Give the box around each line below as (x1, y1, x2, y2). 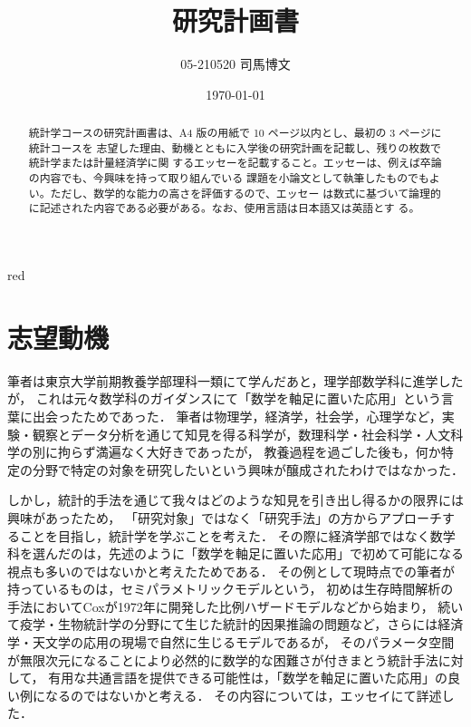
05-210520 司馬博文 (180, 54, 291, 73)
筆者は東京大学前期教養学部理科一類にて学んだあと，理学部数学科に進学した (7, 371, 464, 390)
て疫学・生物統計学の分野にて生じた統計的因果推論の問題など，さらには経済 (7, 615, 464, 634)
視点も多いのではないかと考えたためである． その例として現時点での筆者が (7, 561, 456, 580)
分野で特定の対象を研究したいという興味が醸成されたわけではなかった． (32, 460, 464, 479)
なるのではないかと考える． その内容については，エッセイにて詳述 (44, 685, 442, 704)
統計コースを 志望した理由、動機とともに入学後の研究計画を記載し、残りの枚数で (28, 140, 442, 155)
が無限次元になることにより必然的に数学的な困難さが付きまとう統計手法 (7, 650, 438, 669)
